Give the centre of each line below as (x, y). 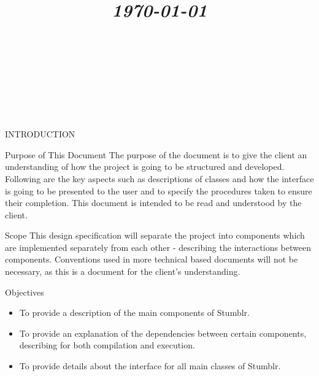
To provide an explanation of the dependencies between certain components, (163, 333)
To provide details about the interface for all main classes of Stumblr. (150, 366)
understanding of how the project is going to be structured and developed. (145, 167)
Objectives (25, 292)
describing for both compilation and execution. (107, 345)
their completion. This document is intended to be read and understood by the (153, 203)
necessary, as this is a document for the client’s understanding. (123, 271)
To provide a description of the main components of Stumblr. (134, 313)
